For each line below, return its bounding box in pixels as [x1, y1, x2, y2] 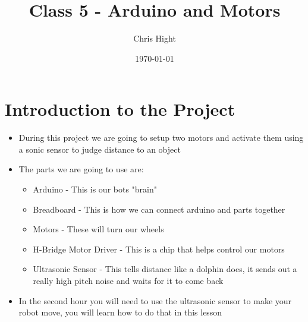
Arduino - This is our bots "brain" [33, 183, 157, 195]
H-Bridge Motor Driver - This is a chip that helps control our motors [33, 242, 285, 255]
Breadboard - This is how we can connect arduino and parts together [33, 203, 285, 215]
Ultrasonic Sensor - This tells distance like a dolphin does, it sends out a [33, 263, 297, 275]
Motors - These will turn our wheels [33, 223, 164, 235]
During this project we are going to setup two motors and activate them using [18, 131, 304, 144]
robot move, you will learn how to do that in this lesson [18, 306, 222, 318]
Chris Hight [133, 32, 176, 45]
